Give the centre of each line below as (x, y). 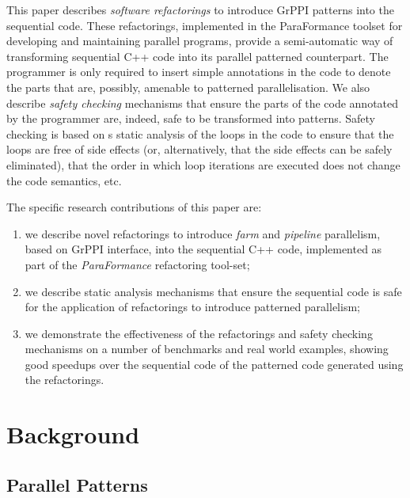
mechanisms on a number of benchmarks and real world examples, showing (207, 349)
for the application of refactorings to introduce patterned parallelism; (192, 307)
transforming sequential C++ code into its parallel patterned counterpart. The (197, 56)
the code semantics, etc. (64, 180)
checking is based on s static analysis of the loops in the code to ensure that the (200, 133)
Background (73, 434)
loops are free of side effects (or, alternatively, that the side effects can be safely (199, 149)
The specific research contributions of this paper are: (134, 207)
